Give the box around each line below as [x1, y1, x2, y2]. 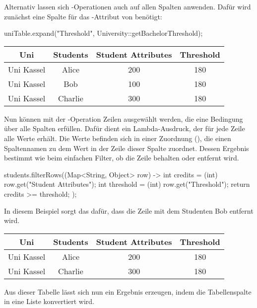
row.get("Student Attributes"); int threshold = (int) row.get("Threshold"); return [4, 179, 250, 189]
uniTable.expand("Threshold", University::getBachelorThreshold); [4, 28, 203, 38]
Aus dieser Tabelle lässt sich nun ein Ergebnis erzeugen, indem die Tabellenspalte [4, 286, 252, 297]
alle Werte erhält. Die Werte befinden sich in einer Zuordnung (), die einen [4, 133, 231, 143]
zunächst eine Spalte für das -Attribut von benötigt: [4, 11, 162, 21]
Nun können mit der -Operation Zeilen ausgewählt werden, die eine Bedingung [4, 113, 243, 124]
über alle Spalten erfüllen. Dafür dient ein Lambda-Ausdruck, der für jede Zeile [4, 123, 245, 134]
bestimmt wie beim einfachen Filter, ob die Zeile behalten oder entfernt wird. [4, 153, 239, 163]
